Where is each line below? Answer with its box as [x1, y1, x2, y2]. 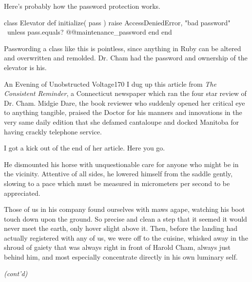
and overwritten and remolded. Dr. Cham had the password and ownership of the [4, 53, 248, 63]
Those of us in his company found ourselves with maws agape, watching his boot [4, 204, 245, 214]
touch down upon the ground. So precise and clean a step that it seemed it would [4, 213, 247, 224]
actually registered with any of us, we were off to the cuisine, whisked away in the [4, 232, 248, 243]
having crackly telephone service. [4, 126, 102, 136]
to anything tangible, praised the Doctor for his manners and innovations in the [4, 107, 242, 117]
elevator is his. [4, 62, 47, 72]
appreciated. [4, 188, 40, 198]
